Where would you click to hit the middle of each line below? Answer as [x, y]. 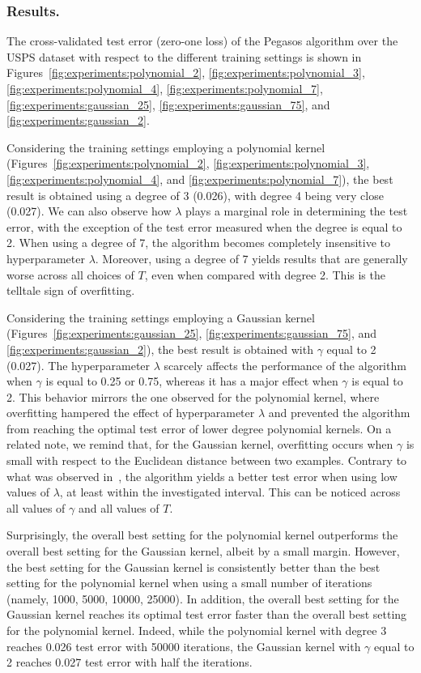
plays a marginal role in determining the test [297, 211]
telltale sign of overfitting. [71, 290]
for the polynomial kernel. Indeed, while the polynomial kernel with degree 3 [197, 630]
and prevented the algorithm [339, 413]
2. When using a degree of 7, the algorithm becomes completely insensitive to [199, 243]
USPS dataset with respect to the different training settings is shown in [184, 56]
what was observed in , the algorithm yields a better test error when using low [202, 476]
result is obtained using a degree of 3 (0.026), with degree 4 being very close [195, 195]
